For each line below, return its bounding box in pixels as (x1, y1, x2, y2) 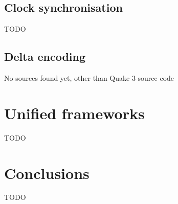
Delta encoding (4, 49, 86, 64)
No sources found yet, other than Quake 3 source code (4, 73, 174, 83)
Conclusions (4, 162, 90, 183)
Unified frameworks (4, 102, 145, 123)
